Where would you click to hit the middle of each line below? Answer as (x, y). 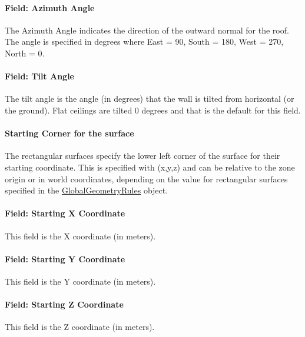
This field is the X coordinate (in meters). (80, 236)
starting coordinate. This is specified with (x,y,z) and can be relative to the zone (150, 167)
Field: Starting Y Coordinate (65, 258)
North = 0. (25, 53)
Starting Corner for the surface (69, 133)
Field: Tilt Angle (39, 76)
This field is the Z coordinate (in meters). (80, 327)
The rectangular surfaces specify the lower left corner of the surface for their (142, 156)
